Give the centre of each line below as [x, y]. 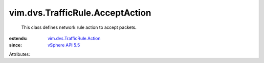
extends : [18, 38]
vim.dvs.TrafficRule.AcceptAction [80, 13]
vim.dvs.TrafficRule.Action [74, 38]
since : [15, 45]
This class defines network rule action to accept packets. [79, 27]
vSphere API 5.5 [64, 45]
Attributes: [20, 54]
